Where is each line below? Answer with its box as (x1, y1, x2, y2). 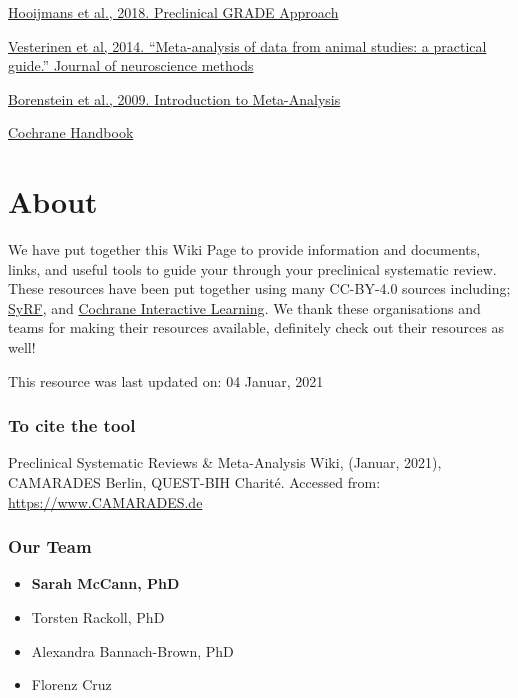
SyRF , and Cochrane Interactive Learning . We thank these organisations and (8, 297, 481, 318)
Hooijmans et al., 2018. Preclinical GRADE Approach (8, 2, 339, 22)
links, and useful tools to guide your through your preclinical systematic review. (8, 258, 497, 279)
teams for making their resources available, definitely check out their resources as (8, 317, 505, 338)
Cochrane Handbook (8, 122, 134, 143)
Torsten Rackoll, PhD (31, 607, 165, 628)
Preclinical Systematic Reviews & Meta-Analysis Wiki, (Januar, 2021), (8, 452, 442, 473)
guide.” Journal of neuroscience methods (8, 55, 254, 76)
